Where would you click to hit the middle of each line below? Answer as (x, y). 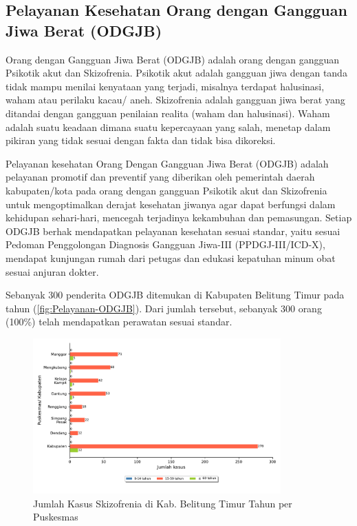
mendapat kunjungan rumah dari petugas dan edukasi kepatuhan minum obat (171, 257)
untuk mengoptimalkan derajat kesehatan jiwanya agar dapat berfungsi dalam (171, 204)
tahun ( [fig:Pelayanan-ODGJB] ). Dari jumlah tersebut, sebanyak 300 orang (164, 308)
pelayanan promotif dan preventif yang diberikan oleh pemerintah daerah (160, 177)
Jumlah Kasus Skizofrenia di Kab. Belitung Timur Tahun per (163, 503)
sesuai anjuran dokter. (52, 271)
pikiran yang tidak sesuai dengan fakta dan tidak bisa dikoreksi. (141, 140)
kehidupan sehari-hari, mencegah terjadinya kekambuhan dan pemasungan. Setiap (179, 218)
